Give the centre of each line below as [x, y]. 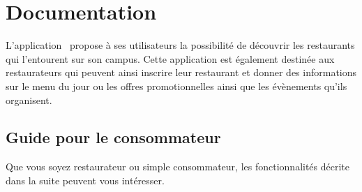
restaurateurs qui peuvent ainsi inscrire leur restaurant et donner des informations [181, 72]
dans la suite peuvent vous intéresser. [85, 180]
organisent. [29, 99]
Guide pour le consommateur [113, 137]
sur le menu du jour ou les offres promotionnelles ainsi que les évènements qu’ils [176, 86]
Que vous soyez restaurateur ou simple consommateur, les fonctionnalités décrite [178, 167]
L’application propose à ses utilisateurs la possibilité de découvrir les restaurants [180, 45]
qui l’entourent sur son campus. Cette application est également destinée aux [170, 58]
